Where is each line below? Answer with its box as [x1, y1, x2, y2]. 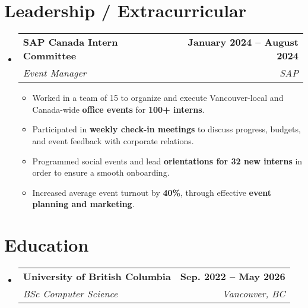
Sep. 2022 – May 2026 [180, 269, 285, 283]
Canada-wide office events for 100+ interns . [32, 103, 205, 115]
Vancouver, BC [222, 287, 285, 300]
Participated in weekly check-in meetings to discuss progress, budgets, [32, 123, 301, 135]
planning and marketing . [32, 198, 135, 210]
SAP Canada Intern [23, 35, 118, 49]
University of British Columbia [23, 269, 171, 283]
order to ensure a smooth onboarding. [32, 166, 170, 179]
